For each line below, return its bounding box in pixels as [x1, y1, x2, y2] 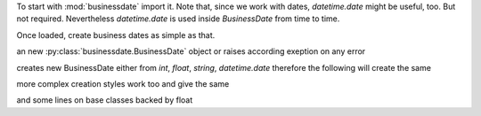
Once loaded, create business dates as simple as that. [16, 29, 216, 40]
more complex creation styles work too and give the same [16, 78, 230, 89]
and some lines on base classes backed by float [16, 95, 193, 105]
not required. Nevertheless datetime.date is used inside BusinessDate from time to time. [16, 13, 340, 24]
